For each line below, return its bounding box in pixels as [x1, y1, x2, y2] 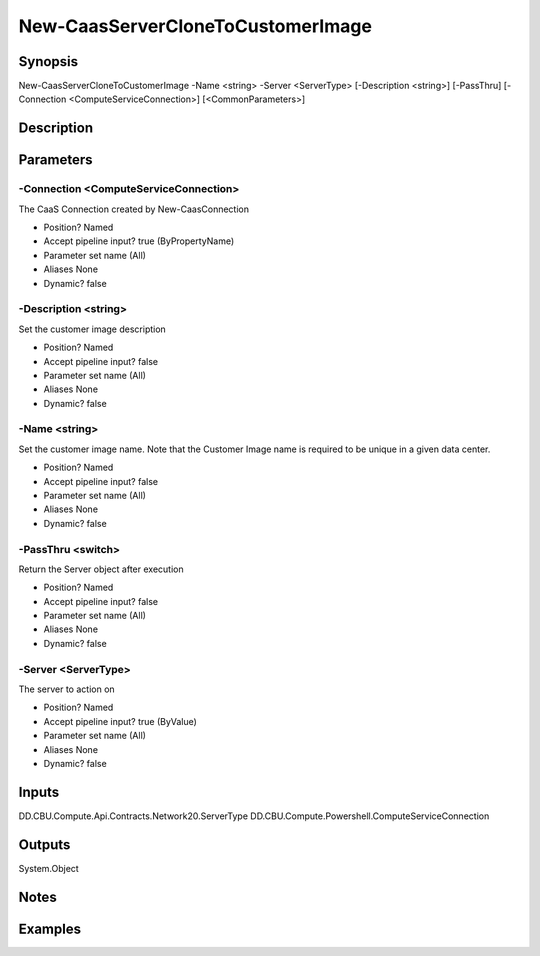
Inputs [18, 783, 60, 800]
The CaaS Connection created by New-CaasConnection [18, 203, 250, 215]
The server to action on [18, 683, 115, 695]
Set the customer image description [18, 323, 167, 335]
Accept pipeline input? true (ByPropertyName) [43, 235, 235, 247]
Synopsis [18, 53, 79, 70]
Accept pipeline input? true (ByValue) [43, 715, 197, 727]
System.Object [18, 862, 79, 874]
